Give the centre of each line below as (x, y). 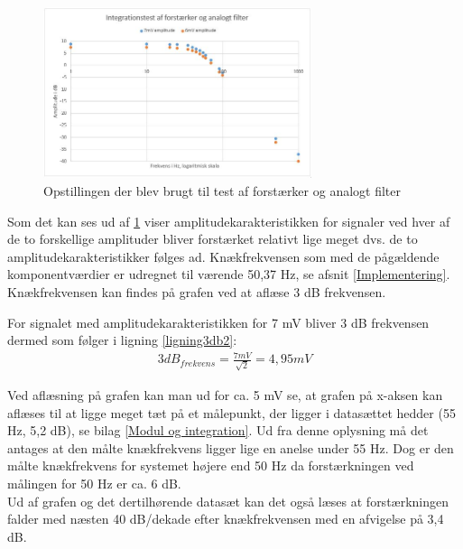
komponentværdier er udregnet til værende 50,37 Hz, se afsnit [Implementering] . (229, 274)
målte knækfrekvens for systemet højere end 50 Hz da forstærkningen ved (211, 465)
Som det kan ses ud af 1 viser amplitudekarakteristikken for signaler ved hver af (229, 221)
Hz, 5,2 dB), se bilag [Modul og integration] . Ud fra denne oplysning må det (218, 430)
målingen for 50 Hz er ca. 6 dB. (94, 484)
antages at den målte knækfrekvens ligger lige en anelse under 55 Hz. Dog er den (231, 447)
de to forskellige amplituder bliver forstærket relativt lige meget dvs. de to (213, 239)
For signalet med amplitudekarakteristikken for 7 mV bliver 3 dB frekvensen (218, 322)
